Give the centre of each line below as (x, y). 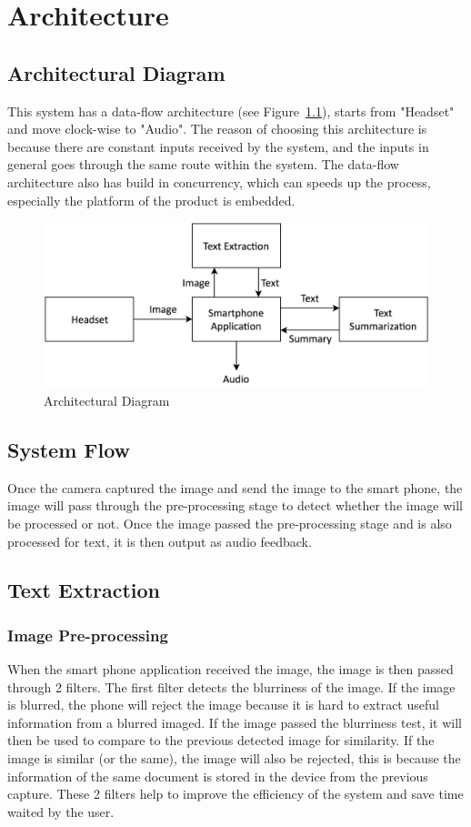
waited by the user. (61, 811)
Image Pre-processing (88, 635)
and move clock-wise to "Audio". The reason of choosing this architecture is (217, 129)
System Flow (69, 449)
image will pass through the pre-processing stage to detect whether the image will (235, 505)
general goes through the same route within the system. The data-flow (203, 164)
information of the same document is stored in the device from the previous (218, 776)
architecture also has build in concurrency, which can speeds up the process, (219, 182)
